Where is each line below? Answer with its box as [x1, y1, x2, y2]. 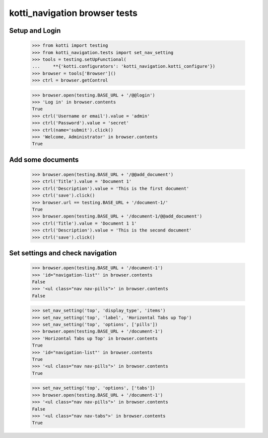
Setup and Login [9, 26, 61, 35]
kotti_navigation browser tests [9, 7, 137, 18]
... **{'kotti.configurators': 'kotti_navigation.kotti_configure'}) [32, 64, 215, 69]
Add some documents [9, 155, 79, 164]
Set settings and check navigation [9, 249, 117, 257]
